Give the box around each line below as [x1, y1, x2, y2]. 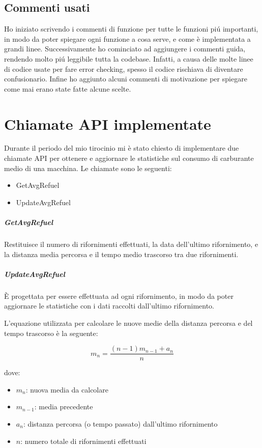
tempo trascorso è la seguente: [4, 327, 98, 338]
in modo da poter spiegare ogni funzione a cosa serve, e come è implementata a [4, 33, 251, 44]
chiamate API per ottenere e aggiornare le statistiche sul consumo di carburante [4, 153, 254, 163]
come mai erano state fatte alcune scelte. [4, 83, 131, 94]
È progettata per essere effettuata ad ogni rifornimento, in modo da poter [4, 290, 234, 301]
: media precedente [34, 401, 93, 412]
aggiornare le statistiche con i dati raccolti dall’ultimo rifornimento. [4, 300, 214, 311]
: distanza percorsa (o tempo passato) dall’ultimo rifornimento [23, 418, 218, 429]
